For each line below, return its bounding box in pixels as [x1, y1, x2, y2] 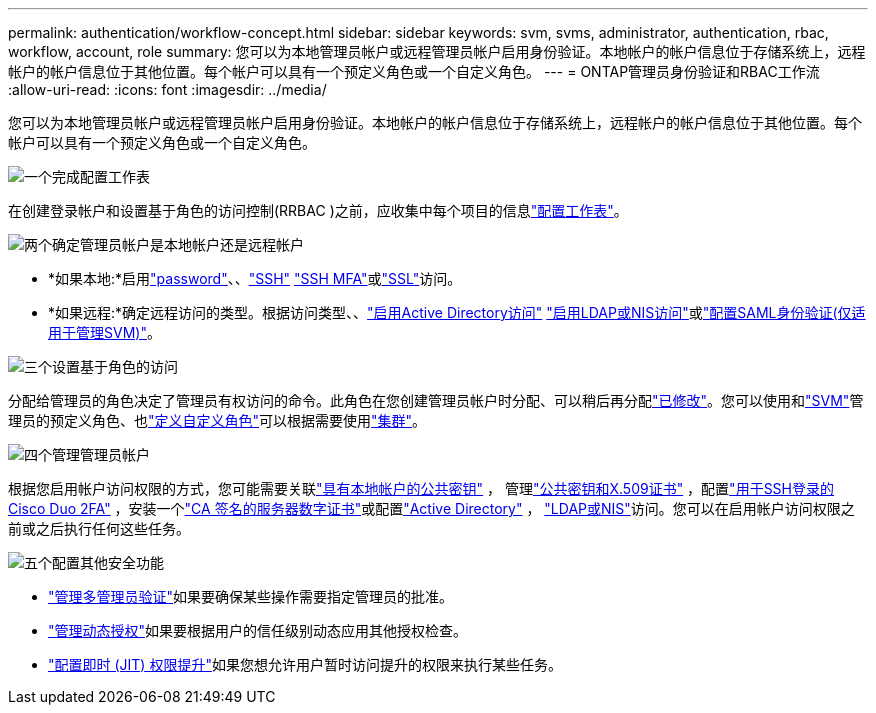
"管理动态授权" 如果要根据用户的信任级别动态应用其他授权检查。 [48, 622, 468, 639]
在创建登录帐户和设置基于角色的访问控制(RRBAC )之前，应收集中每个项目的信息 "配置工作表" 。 [8, 202, 628, 219]
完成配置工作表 [52, 168, 150, 185]
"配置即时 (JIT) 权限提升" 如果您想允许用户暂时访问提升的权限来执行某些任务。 [48, 656, 562, 673]
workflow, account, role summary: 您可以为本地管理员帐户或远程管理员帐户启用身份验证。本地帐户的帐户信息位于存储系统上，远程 [8, 43, 866, 60]
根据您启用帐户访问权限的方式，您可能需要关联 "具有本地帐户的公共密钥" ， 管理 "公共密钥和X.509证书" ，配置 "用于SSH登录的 [8, 480, 834, 497]
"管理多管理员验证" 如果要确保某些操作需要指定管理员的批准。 [48, 588, 454, 605]
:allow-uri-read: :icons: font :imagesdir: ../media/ [8, 81, 327, 98]
